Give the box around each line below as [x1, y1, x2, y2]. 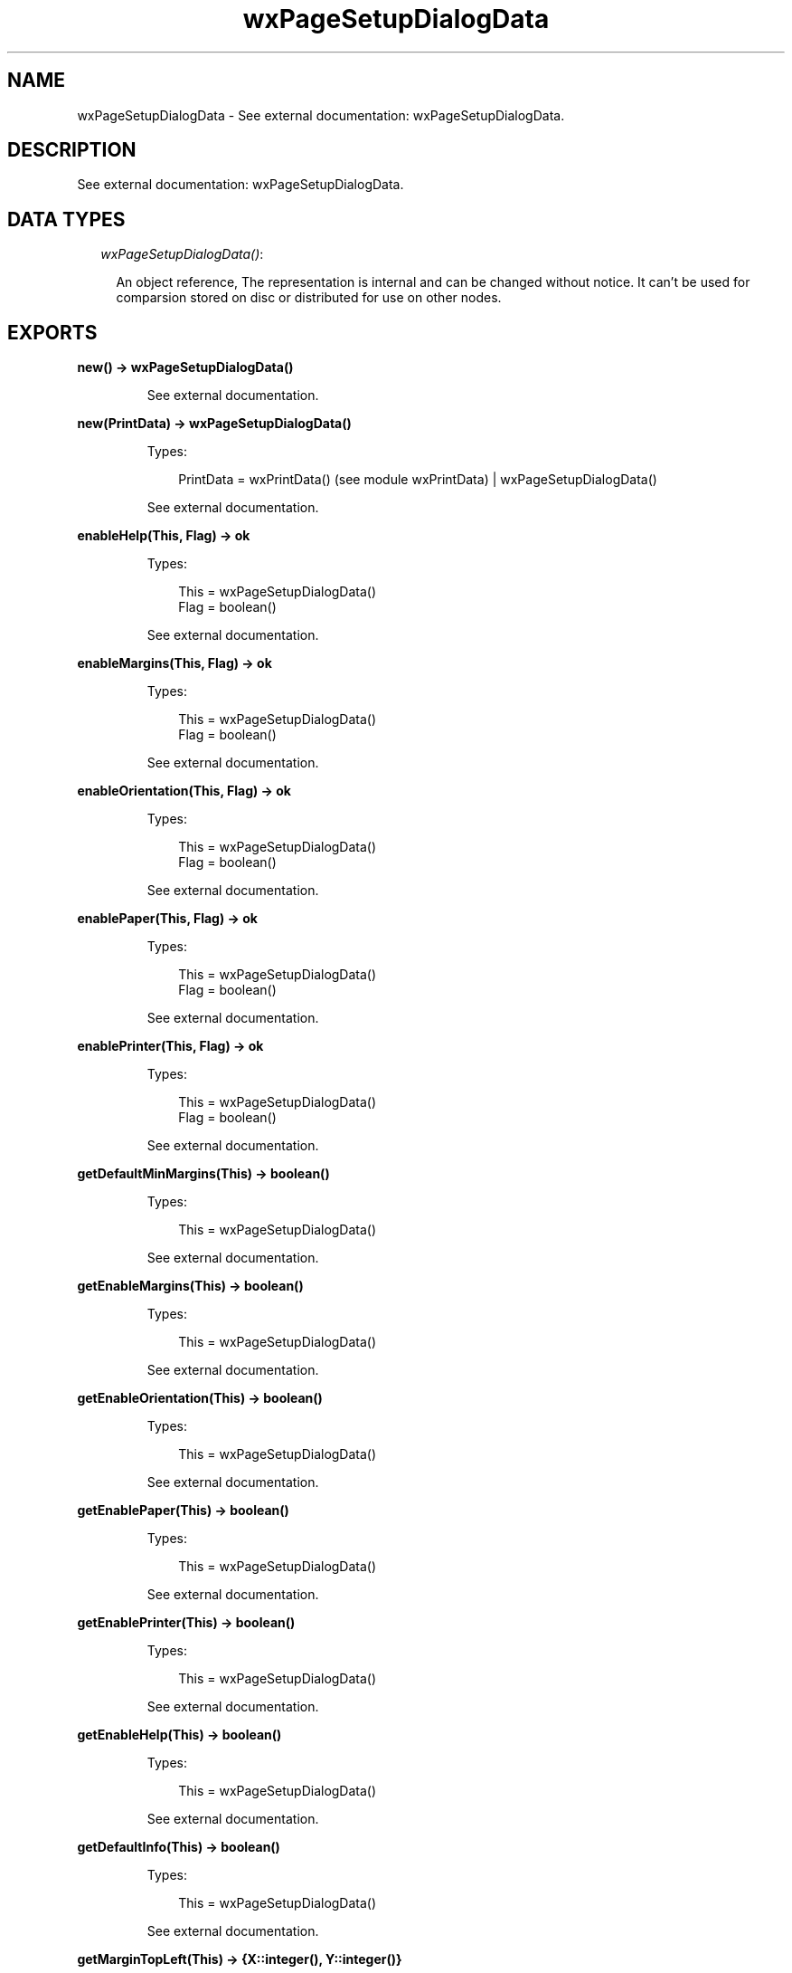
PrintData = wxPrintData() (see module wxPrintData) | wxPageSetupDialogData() [178, 472, 657, 488]
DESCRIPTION [7, 138, 137, 162]
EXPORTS [7, 320, 98, 344]
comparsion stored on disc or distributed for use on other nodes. [116, 290, 502, 306]
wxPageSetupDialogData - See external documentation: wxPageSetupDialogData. [77, 107, 565, 123]
